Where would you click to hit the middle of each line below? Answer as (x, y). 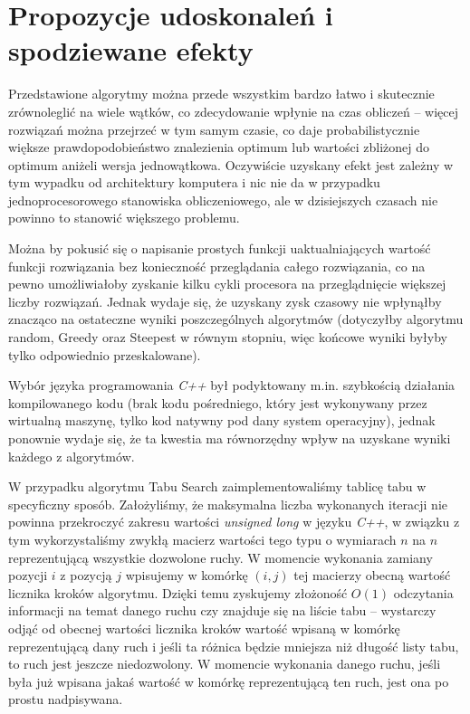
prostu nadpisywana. (66, 699)
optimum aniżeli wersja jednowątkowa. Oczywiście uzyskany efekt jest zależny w (231, 164)
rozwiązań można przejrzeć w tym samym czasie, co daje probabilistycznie (214, 129)
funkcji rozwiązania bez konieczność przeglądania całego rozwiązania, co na (217, 266)
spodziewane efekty (131, 50)
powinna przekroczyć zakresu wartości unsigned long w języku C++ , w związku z (234, 522)
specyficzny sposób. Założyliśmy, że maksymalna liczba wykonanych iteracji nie (228, 504)
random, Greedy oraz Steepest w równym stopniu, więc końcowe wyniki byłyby (228, 337)
